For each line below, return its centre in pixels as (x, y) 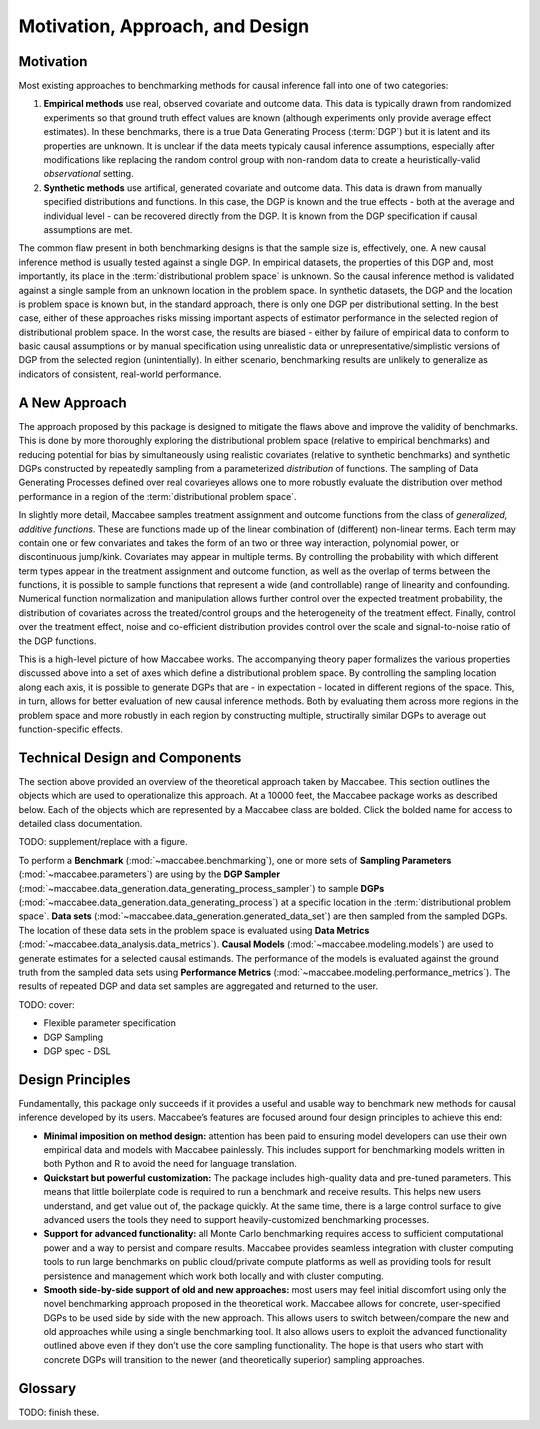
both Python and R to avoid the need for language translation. (170, 1164)
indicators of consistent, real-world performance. (120, 374)
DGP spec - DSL (77, 1051)
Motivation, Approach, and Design (164, 26)
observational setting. (88, 174)
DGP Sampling (73, 1037)
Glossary (47, 1388)
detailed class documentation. (80, 824)
